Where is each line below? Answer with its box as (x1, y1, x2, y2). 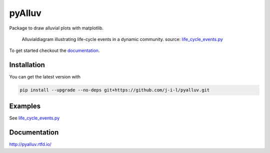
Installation (9, 60, 45, 69)
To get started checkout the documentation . (9, 47, 100, 53)
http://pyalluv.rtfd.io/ (9, 141, 52, 147)
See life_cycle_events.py (9, 115, 60, 121)
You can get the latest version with (9, 74, 81, 80)
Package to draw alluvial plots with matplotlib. (9, 25, 104, 31)
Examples (9, 101, 41, 110)
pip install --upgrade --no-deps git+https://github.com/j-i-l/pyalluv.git (19, 87, 210, 93)
